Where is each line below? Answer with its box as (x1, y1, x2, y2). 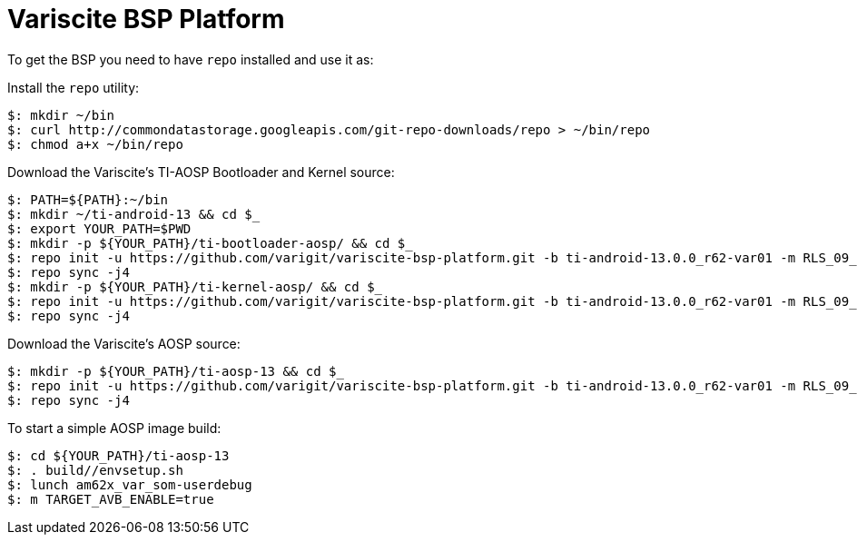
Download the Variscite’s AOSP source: (7, 335, 241, 351)
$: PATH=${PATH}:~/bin (7, 192, 169, 207)
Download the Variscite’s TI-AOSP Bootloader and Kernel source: (7, 163, 395, 180)
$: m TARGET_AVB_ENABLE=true (7, 491, 214, 507)
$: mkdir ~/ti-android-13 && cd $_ (7, 206, 261, 222)
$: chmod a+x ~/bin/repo (7, 136, 183, 152)
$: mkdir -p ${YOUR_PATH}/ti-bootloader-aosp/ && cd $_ (7, 235, 413, 251)
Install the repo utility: (7, 79, 140, 95)
